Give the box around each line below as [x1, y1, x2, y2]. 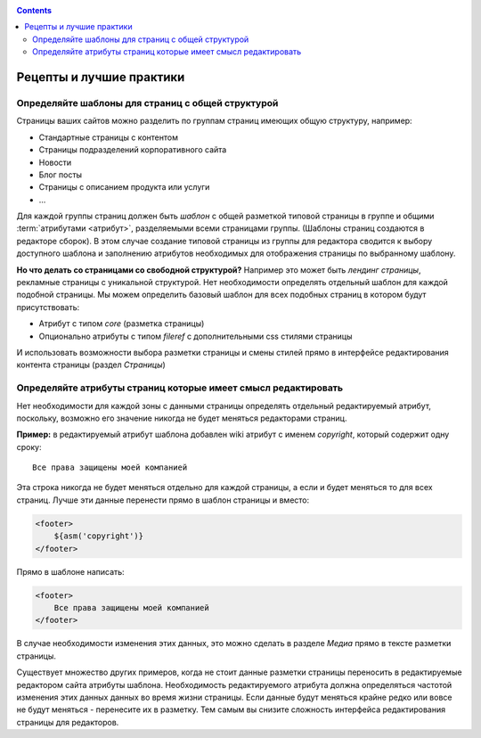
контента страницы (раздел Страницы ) [16, 359, 167, 370]
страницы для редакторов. [16, 717, 119, 727]
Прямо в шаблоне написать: [16, 566, 125, 577]
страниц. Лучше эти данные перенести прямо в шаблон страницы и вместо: [16, 495, 310, 505]
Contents [16, 5, 53, 15]
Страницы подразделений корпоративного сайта [38, 144, 227, 155]
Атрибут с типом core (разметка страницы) [38, 318, 205, 329]
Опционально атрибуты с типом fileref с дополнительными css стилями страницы [38, 331, 353, 341]
